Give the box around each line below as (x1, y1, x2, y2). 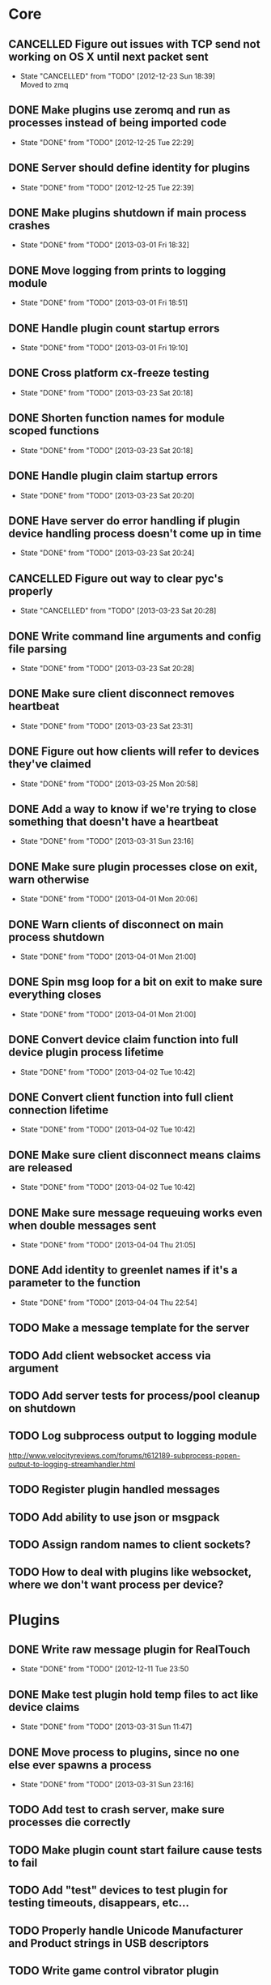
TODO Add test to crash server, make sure (8, 1803, 225, 1816)
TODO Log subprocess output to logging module (8, 1429, 257, 1443)
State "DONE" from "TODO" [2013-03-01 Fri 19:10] (19, 343, 188, 353)
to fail (8, 1855, 38, 1869)
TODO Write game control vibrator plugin (8, 1964, 219, 1978)
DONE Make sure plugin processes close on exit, (8, 860, 258, 874)
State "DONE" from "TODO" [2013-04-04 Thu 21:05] (19, 1240, 196, 1250)
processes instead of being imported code (8, 116, 227, 130)
